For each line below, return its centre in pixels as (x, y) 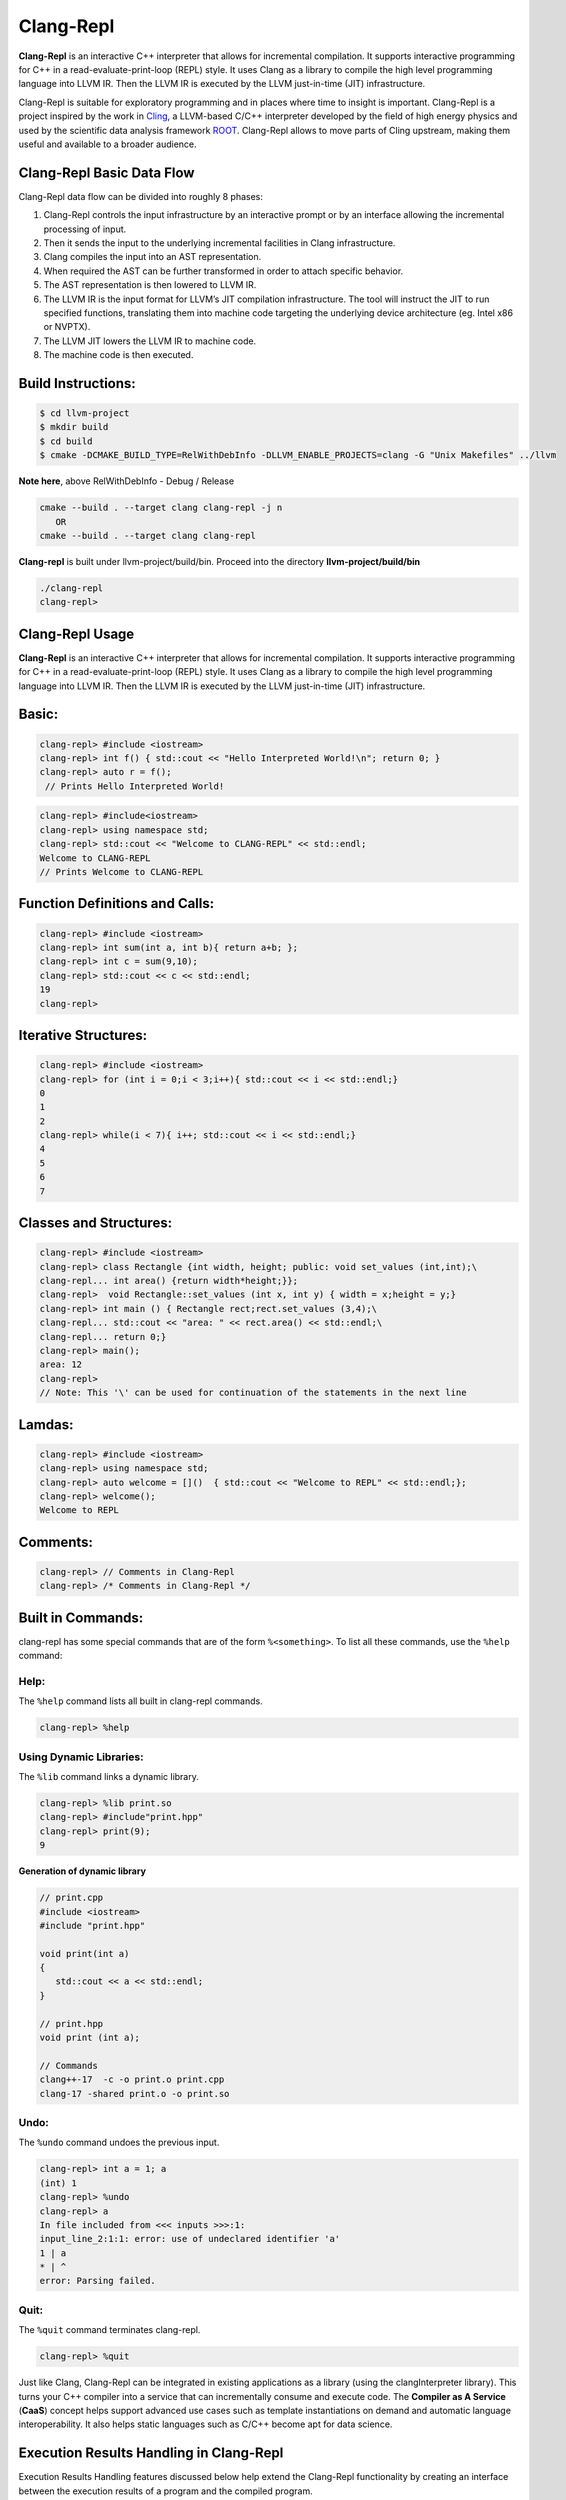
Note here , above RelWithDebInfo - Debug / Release (126, 481)
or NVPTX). (67, 327)
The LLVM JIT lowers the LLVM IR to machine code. (150, 341)
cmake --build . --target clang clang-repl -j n (161, 508)
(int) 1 (58, 2183)
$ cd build (66, 441)
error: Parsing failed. (98, 2281)
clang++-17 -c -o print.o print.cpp (132, 2079)
